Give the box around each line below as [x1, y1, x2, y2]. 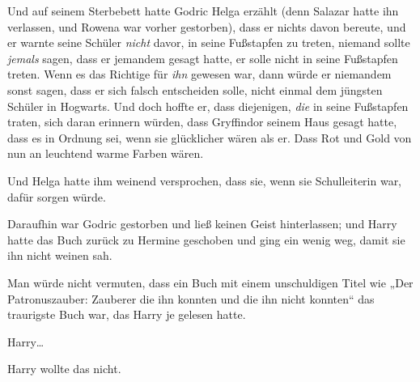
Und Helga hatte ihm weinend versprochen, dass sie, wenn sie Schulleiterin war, [7, 172, 402, 189]
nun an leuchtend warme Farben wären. [7, 145, 204, 162]
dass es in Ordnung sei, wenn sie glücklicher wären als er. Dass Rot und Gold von [7, 129, 412, 146]
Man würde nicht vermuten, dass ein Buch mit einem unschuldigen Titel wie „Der [7, 274, 414, 291]
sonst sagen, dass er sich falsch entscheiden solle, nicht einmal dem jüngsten [7, 81, 383, 98]
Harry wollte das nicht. [7, 360, 121, 377]
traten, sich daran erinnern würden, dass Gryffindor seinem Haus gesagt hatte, [7, 113, 397, 130]
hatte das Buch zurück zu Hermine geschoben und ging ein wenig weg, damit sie [7, 231, 405, 248]
